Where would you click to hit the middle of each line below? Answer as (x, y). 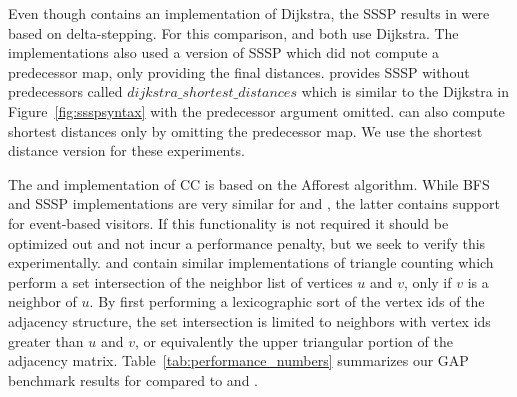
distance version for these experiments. (126, 150)
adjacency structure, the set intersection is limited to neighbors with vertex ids (249, 320)
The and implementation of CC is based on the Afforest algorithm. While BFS (249, 183)
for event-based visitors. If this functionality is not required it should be (228, 222)
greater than (46, 340)
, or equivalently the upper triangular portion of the (293, 340)
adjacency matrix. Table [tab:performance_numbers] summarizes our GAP (238, 360)
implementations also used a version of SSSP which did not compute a (224, 52)
